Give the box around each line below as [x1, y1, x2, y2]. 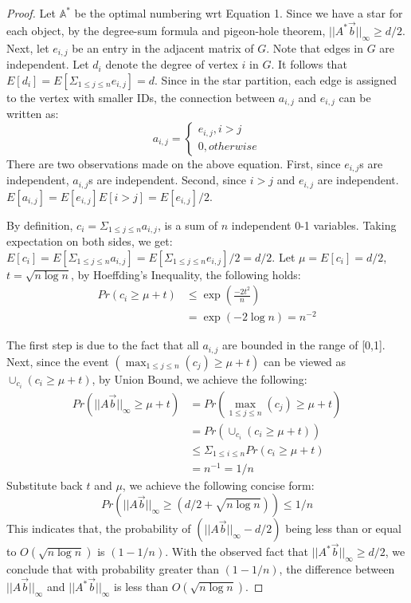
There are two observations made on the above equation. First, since [6, 155, 341, 171]
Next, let [6, 39, 49, 56]
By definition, [6, 216, 73, 233]
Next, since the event [6, 353, 109, 369]
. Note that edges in [266, 39, 363, 56]
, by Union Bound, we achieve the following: [92, 370, 307, 387]
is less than [114, 578, 168, 595]
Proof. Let [6, 5, 56, 21]
